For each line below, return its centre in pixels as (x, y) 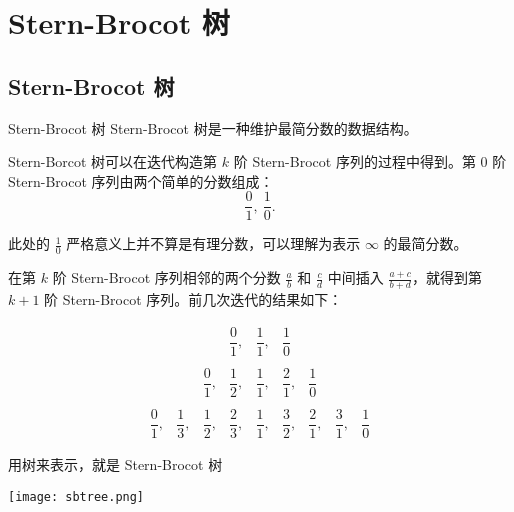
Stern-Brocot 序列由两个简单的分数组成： (141, 180)
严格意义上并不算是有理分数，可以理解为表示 (213, 243)
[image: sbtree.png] (76, 496)
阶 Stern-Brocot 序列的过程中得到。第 (354, 161)
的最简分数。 (425, 243)
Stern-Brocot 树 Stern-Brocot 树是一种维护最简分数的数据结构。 (213, 127)
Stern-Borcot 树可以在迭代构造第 (113, 161)
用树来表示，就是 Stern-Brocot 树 (115, 464)
